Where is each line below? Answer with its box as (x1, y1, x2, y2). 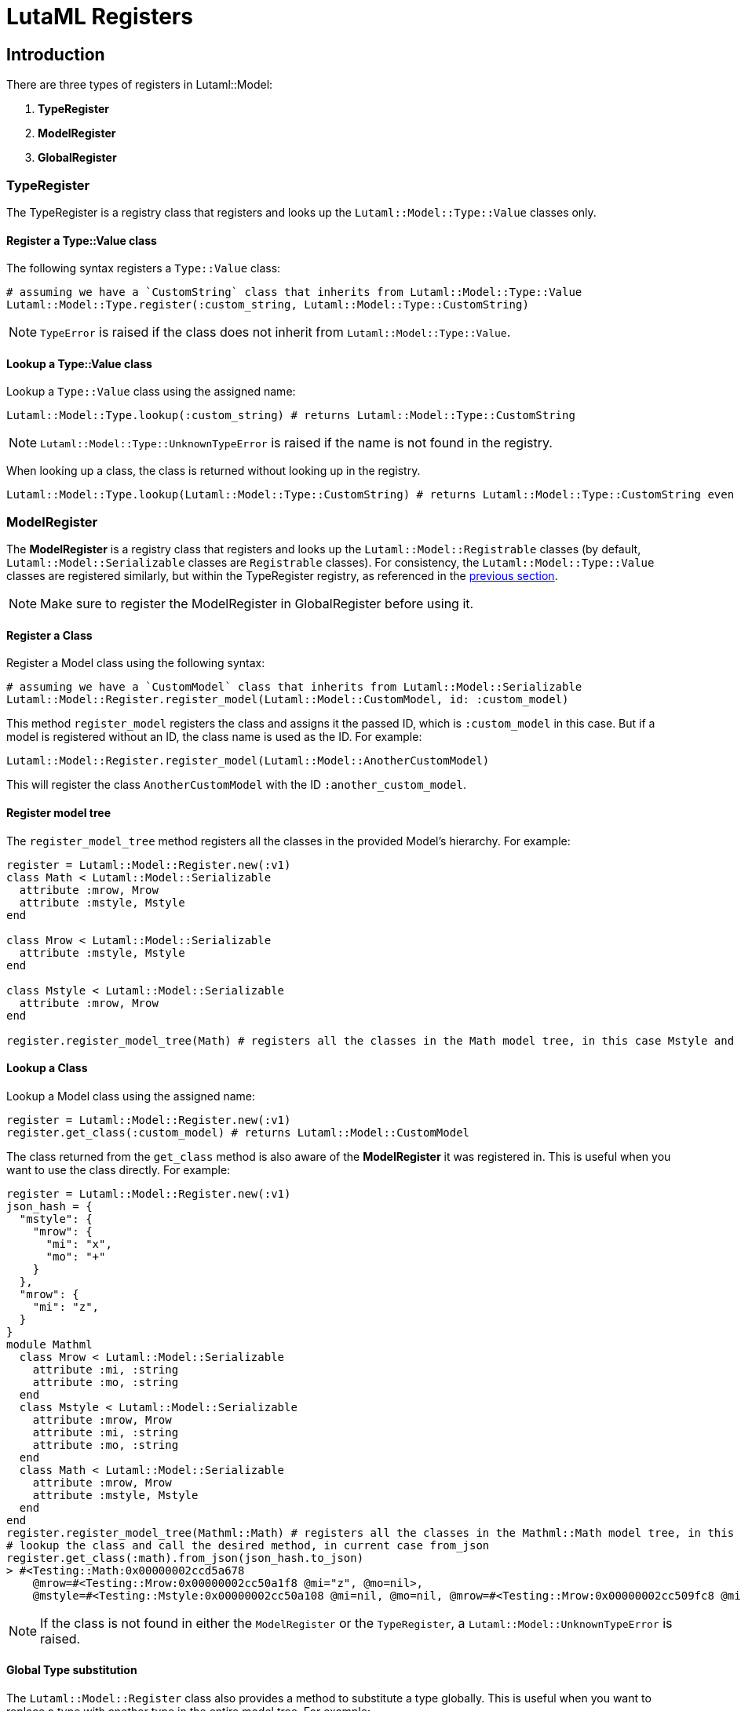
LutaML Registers (6, 3, 193, 30)
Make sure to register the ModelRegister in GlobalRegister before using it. (40, 596, 474, 612)
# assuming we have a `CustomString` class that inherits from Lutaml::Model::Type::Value (6, 286, 582, 299)
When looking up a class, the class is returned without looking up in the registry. (6, 464, 421, 478)
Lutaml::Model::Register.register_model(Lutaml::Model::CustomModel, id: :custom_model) (6, 693, 569, 706)
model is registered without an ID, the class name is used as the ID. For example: (6, 730, 422, 744)
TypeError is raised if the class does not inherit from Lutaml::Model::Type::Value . (40, 324, 511, 341)
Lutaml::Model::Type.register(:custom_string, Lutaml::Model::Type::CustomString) (6, 298, 529, 312)
